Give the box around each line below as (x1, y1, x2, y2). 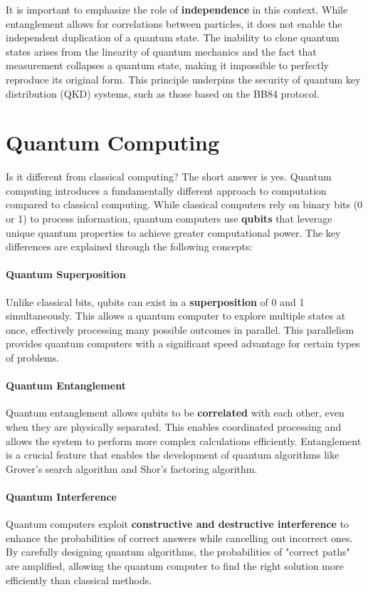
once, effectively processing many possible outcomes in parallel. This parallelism (6, 322, 354, 337)
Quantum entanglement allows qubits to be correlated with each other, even (6, 405, 345, 420)
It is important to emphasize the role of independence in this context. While (6, 2, 348, 16)
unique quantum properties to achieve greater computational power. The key (6, 225, 341, 240)
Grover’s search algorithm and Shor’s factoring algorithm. (6, 461, 258, 476)
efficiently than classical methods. (6, 572, 152, 587)
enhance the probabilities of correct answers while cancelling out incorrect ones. (6, 530, 353, 545)
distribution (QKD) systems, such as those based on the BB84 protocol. (6, 86, 320, 101)
